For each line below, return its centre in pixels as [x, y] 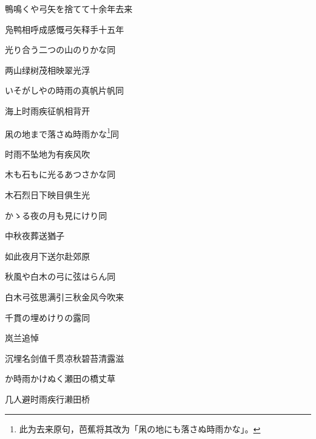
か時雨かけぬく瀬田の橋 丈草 [60, 379]
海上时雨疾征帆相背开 [47, 110]
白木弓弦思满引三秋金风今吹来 [64, 296]
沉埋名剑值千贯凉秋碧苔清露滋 [64, 358]
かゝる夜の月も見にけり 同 [56, 215]
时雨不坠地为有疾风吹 [47, 154]
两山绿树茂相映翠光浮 [47, 70]
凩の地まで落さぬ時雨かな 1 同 [62, 133]
